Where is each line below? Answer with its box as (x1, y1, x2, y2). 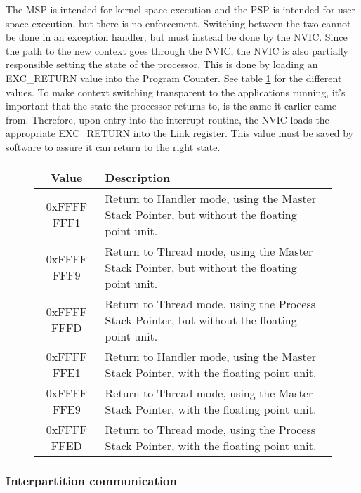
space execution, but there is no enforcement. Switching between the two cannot (6, 15, 351, 30)
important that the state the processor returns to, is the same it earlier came (6, 98, 336, 113)
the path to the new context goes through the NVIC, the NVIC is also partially (6, 43, 348, 58)
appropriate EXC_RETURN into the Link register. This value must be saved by (6, 126, 353, 140)
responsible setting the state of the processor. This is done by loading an (6, 57, 318, 72)
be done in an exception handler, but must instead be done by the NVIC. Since (6, 29, 348, 44)
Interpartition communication (6, 472, 177, 489)
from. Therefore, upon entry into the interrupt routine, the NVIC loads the (6, 112, 329, 126)
